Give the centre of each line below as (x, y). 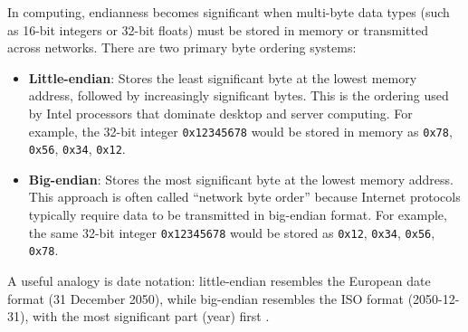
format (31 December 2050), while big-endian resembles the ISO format (205, 298)
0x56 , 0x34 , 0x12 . (77, 149)
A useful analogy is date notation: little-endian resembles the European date (219, 280)
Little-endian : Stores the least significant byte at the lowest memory (223, 77)
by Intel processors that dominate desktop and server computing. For (220, 113)
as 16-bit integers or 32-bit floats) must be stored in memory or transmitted (218, 29)
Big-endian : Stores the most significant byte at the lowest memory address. (241, 179)
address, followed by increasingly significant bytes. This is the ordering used (239, 95)
